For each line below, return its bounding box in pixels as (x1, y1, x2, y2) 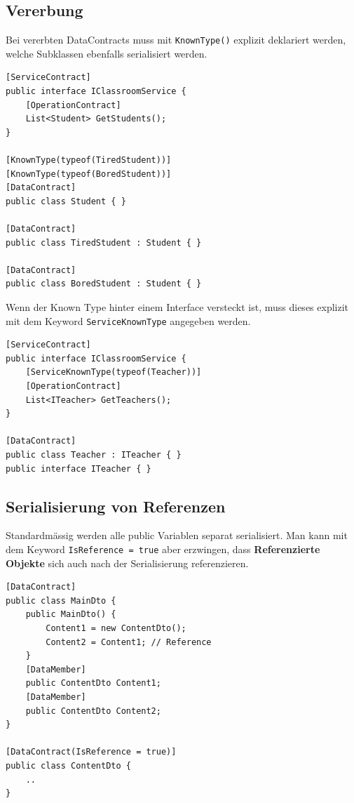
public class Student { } (6, 196, 126, 206)
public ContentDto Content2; (25, 705, 161, 716)
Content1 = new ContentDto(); (46, 623, 186, 633)
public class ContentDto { (6, 760, 131, 771)
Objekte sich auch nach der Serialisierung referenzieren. (6, 555, 249, 570)
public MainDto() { (25, 609, 116, 620)
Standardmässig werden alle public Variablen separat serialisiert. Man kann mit (6, 528, 348, 543)
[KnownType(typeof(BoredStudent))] (6, 168, 172, 179)
